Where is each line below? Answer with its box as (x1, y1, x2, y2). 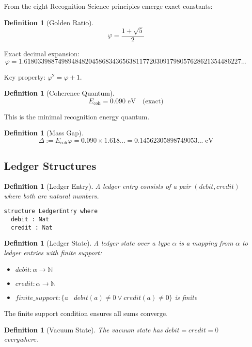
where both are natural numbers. (4, 190, 99, 200)
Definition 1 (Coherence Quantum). (4, 88, 115, 98)
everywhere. (4, 334, 38, 344)
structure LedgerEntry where (4, 208, 98, 215)
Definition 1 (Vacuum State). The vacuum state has (4, 324, 163, 334)
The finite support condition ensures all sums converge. (4, 308, 168, 318)
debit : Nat (11, 216, 49, 223)
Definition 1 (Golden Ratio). (4, 17, 94, 27)
